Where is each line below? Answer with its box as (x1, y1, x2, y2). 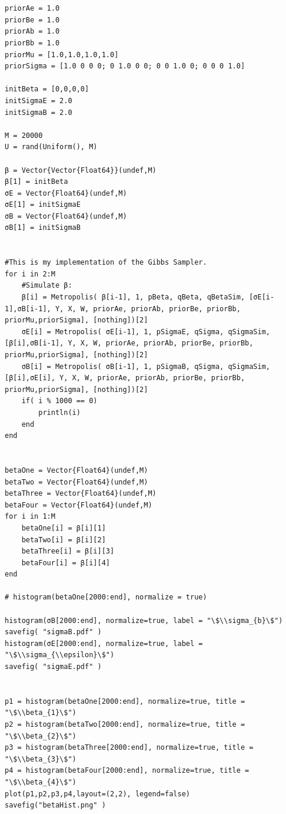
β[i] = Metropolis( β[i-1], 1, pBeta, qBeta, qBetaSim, (21, 293, 245, 302)
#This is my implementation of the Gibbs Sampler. (5, 258, 207, 267)
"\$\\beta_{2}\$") (5, 731, 77, 740)
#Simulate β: (21, 281, 72, 290)
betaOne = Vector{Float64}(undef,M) (5, 466, 148, 474)
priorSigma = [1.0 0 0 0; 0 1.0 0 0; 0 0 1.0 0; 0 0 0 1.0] (5, 62, 245, 71)
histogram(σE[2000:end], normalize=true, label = (5, 639, 203, 648)
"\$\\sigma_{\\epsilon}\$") (5, 651, 115, 660)
